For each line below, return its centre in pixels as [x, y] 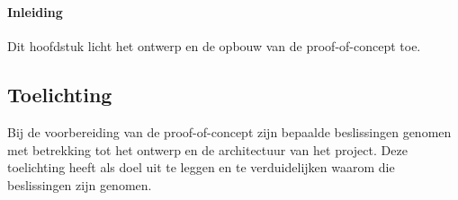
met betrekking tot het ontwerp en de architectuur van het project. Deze [207, 149]
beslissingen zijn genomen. [80, 184]
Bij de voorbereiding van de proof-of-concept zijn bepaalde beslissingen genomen [229, 132]
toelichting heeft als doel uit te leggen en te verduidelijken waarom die [201, 167]
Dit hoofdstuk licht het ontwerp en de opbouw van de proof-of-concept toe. [214, 46]
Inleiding [35, 12]
